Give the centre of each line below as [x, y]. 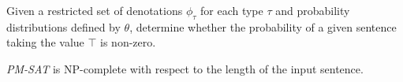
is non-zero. [128, 42]
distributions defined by [63, 26]
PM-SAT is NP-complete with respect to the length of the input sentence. [185, 68]
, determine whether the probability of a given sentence [263, 26]
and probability [313, 10]
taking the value [45, 42]
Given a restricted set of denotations [95, 10]
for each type [231, 10]
